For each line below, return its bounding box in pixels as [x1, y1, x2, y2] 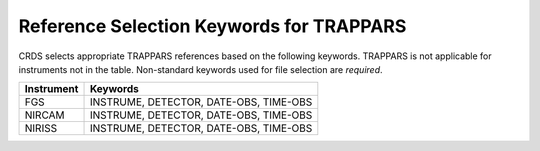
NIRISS [24, 121, 58, 135]
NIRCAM [24, 108, 65, 122]
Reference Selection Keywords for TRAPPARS [18, 15, 407, 37]
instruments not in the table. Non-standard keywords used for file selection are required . [18, 63, 384, 75]
